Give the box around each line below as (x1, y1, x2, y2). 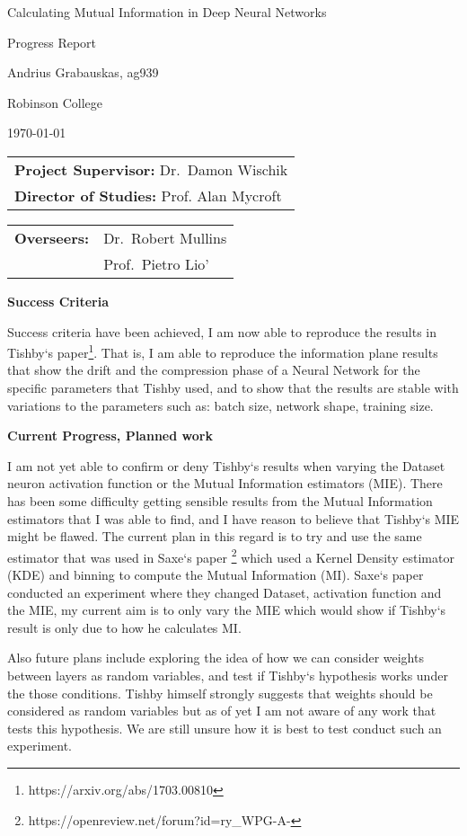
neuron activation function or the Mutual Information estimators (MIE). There (7, 474, 443, 493)
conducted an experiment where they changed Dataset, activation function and (7, 583, 442, 601)
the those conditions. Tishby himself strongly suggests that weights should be (7, 683, 433, 702)
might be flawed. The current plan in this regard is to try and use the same (7, 527, 422, 546)
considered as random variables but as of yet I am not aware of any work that (7, 701, 436, 720)
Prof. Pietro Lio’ (103, 253, 209, 274)
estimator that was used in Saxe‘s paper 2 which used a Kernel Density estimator (7, 545, 454, 566)
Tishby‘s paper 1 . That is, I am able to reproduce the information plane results (7, 341, 438, 361)
